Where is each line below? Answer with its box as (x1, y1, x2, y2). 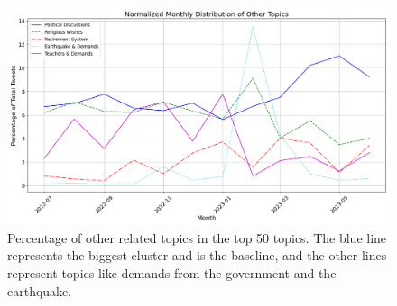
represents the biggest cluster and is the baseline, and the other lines (7, 246, 387, 265)
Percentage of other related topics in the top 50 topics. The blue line (7, 228, 387, 247)
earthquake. (7, 281, 72, 300)
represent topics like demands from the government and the (7, 264, 337, 282)
